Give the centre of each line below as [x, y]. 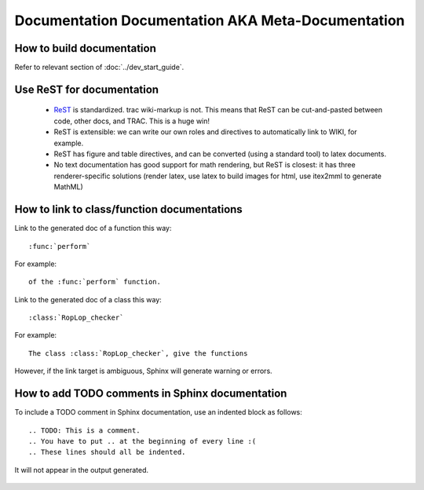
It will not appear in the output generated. [82, 470]
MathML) [69, 187]
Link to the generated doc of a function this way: [93, 229]
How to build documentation [85, 48]
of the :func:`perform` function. [95, 282]
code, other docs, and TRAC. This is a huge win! [132, 121]
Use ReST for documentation [87, 89]
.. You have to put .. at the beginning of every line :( [143, 441]
